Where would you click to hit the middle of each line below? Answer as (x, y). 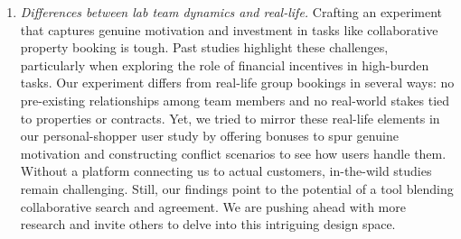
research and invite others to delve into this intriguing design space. (208, 224)
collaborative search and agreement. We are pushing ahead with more (213, 206)
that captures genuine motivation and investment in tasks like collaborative (229, 29)
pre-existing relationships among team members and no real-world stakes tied (235, 100)
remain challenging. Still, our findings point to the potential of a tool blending (237, 188)
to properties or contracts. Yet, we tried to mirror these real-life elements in (230, 118)
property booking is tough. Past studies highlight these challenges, (204, 47)
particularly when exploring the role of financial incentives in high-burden (225, 64)
